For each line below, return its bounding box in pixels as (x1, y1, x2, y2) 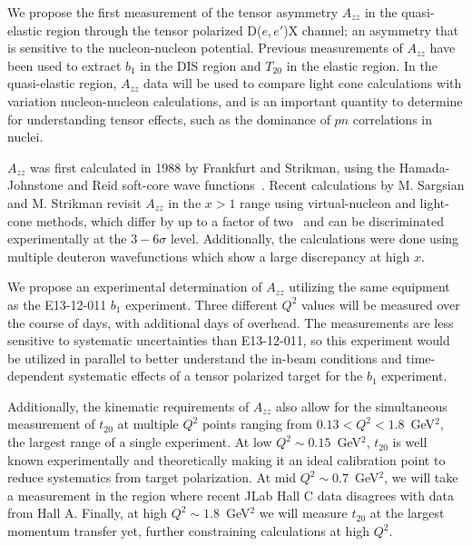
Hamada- (398, 157, 450, 176)
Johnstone (7, 175, 64, 194)
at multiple (117, 414, 179, 433)
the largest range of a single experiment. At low (7, 432, 272, 452)
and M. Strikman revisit (7, 193, 142, 212)
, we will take (384, 468, 458, 487)
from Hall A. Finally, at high (7, 503, 168, 522)
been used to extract (7, 55, 122, 74)
